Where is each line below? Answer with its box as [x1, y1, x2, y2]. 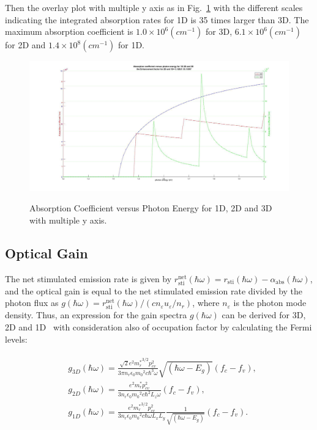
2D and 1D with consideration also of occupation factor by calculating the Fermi [5, 321, 312, 333]
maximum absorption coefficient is [5, 25, 133, 38]
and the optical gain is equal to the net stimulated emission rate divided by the [5, 284, 303, 297]
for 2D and [5, 38, 46, 51]
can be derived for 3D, [222, 308, 306, 321]
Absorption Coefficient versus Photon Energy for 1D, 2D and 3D [29, 202, 272, 214]
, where [192, 296, 220, 309]
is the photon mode [233, 296, 307, 309]
